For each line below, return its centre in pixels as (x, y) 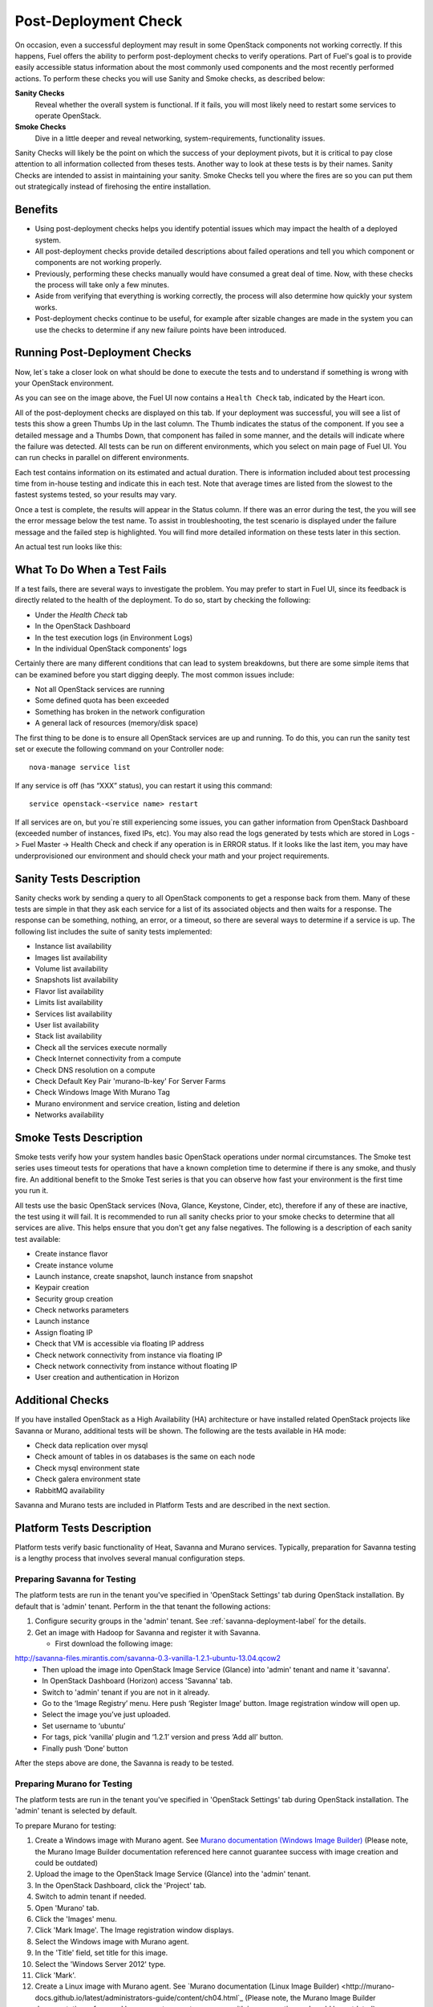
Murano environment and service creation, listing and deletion (138, 1103)
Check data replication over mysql (91, 1446)
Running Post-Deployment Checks (103, 353)
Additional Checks (62, 1400)
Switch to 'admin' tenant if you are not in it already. (126, 1692)
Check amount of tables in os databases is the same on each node (145, 1456)
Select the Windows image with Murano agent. (112, 1941)
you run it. (31, 1191)
